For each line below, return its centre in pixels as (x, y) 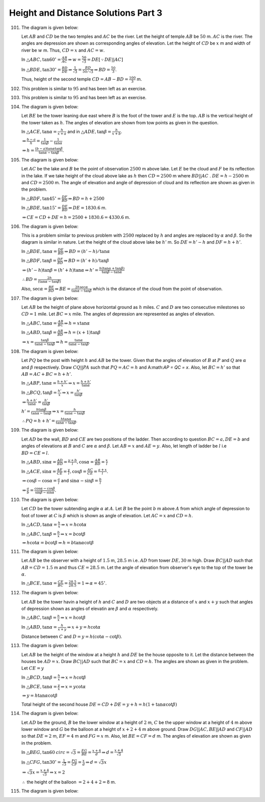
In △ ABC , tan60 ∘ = (41, 59)
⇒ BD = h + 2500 (86, 198)
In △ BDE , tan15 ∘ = (41, 207)
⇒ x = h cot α (74, 525)
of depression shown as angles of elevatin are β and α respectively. (90, 608)
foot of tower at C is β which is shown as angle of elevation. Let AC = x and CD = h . (107, 515)
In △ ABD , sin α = (39, 462)
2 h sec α (81, 287)
